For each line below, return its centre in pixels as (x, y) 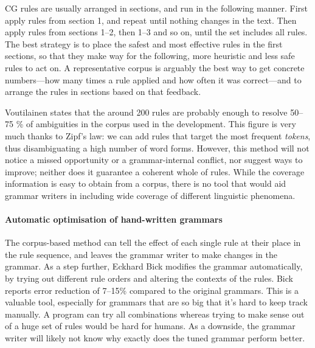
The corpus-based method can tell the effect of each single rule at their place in (153, 242)
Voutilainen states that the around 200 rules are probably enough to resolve (146, 112)
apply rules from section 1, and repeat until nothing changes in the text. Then (151, 20)
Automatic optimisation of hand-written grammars (114, 219)
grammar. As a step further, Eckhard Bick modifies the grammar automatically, (154, 266)
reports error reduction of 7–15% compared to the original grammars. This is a (152, 290)
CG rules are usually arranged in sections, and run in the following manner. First (156, 8)
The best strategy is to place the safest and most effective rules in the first (144, 43)
